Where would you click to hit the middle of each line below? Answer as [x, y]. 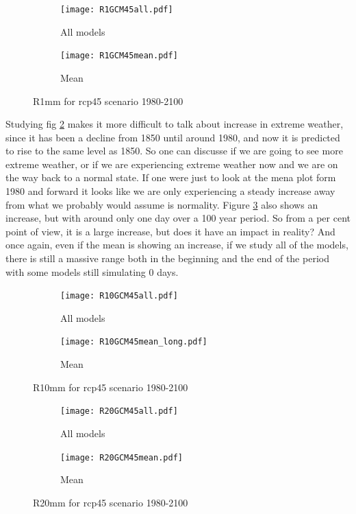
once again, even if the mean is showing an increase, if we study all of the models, [177, 245]
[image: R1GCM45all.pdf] [117, 10]
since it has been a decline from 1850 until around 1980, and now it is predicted [173, 137]
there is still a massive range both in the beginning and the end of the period [167, 258]
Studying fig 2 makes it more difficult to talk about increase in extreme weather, [175, 124]
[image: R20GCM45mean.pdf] [122, 457]
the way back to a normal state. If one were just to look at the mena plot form [171, 177]
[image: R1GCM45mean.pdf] [119, 56]
